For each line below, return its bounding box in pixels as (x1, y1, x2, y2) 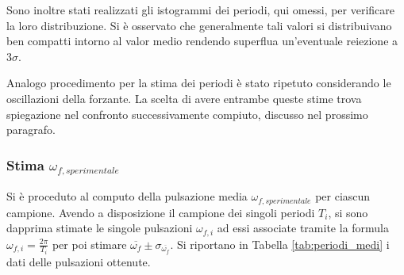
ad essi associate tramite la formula (217, 220, 390, 236)
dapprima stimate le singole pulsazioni (6, 220, 193, 236)
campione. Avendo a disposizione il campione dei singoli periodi (6, 204, 315, 220)
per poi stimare (52, 235, 127, 252)
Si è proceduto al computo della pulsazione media (6, 188, 248, 204)
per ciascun (315, 188, 371, 204)
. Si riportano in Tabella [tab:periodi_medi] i (170, 235, 390, 252)
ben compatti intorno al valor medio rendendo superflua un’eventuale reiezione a (6, 32, 398, 49)
